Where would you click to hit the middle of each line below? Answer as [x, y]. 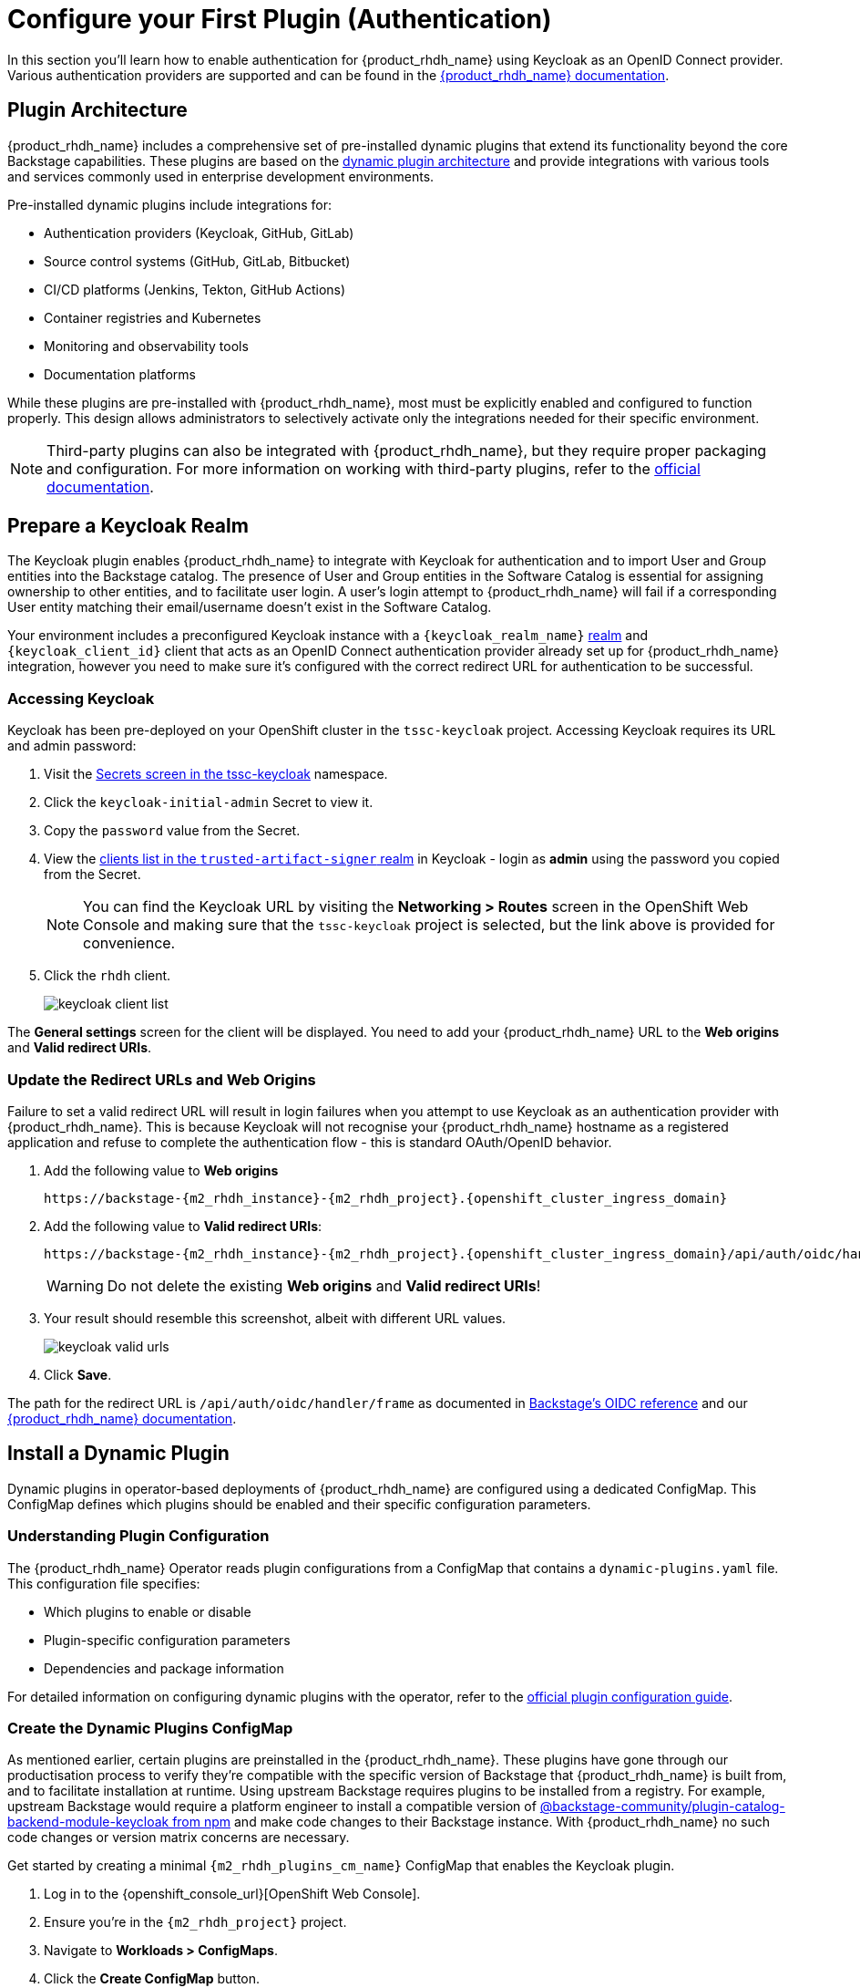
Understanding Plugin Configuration [138, 1536]
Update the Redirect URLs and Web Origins [162, 1079]
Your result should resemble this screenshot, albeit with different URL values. [275, 1318]
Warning [75, 1285]
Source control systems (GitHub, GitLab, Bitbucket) [197, 261]
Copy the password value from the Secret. [172, 831]
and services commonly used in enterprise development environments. [221, 176]
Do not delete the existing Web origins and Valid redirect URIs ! [324, 1285]
